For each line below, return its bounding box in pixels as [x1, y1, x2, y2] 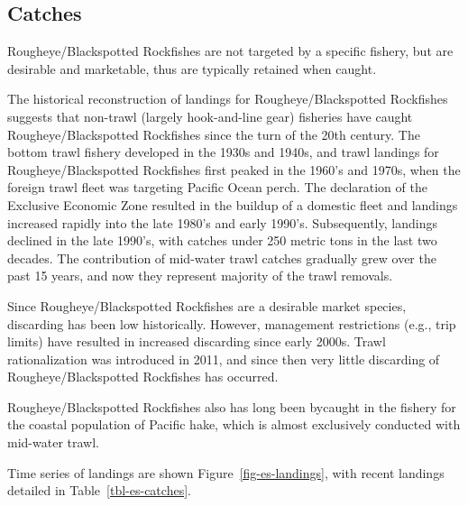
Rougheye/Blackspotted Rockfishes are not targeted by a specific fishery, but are [7, 41, 454, 60]
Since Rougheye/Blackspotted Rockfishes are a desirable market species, [7, 296, 407, 315]
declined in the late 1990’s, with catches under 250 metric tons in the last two [7, 231, 437, 250]
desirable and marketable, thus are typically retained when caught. [7, 59, 377, 78]
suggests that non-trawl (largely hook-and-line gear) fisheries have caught [7, 106, 413, 125]
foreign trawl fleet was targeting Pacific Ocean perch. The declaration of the [7, 178, 427, 197]
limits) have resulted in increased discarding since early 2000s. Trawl [7, 332, 386, 351]
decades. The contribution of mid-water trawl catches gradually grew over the [7, 248, 436, 267]
